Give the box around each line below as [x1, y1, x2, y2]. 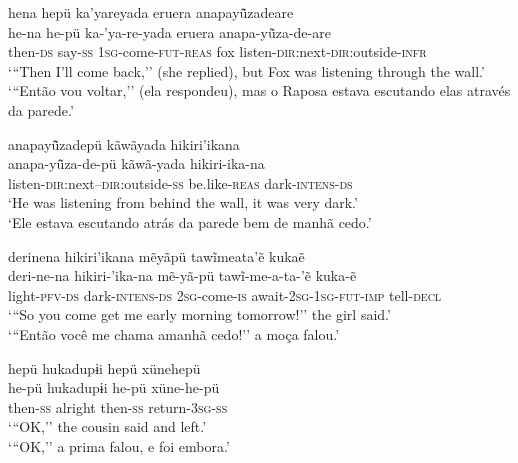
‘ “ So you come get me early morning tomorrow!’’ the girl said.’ [8, 304, 391, 325]
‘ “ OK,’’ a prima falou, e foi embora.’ [8, 435, 230, 456]
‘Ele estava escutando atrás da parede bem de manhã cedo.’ [8, 211, 372, 232]
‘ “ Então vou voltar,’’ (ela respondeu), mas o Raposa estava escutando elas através [8, 80, 511, 101]
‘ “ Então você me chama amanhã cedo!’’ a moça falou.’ [8, 323, 340, 344]
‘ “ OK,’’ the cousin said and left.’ [8, 416, 207, 437]
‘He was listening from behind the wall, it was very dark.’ [8, 192, 358, 213]
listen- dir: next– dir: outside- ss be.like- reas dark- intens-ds [8, 172, 353, 193]
